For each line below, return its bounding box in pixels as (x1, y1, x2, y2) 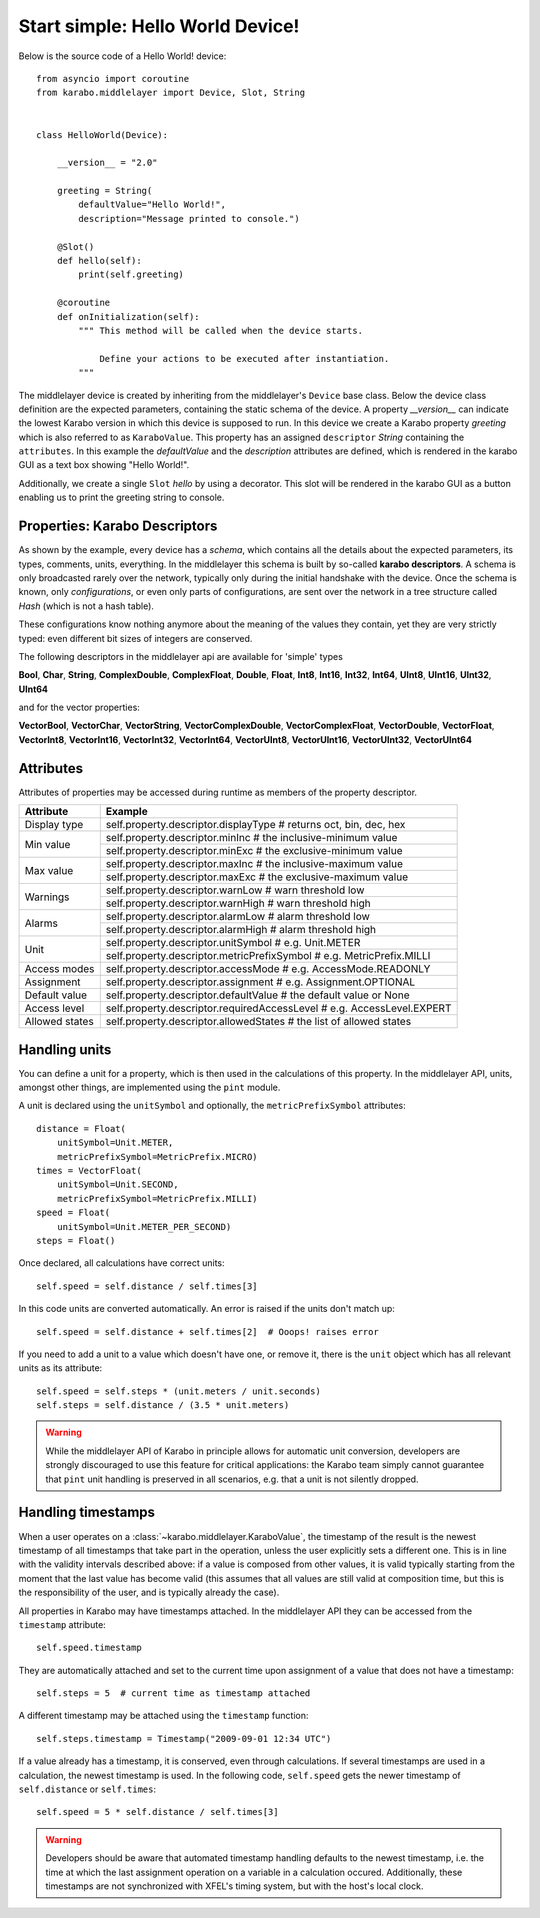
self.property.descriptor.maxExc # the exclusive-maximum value (105, 870, 409, 884)
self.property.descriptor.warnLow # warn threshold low (105, 883, 365, 897)
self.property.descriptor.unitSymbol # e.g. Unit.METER (105, 936, 361, 950)
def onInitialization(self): (56, 311, 200, 322)
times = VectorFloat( (36, 1165, 142, 1177)
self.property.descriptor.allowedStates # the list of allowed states (105, 1015, 412, 1029)
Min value (24, 837, 71, 851)
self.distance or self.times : (18, 1783, 157, 1795)
